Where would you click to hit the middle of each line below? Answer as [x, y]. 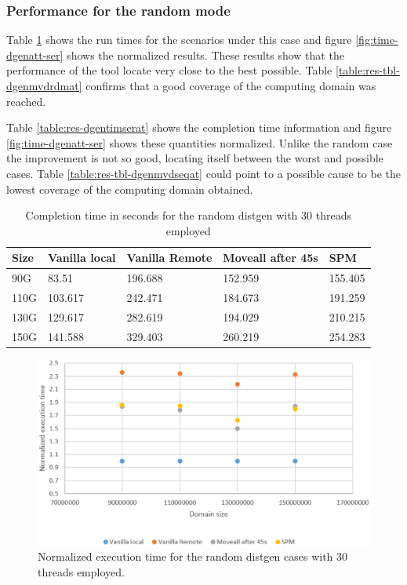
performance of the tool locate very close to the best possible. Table [169, 70]
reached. [26, 101]
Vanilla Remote [169, 258]
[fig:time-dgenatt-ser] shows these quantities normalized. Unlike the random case [200, 142]
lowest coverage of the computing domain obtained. [130, 189]
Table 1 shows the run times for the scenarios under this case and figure [179, 40]
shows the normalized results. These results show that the [205, 55]
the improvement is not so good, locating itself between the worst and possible [195, 158]
